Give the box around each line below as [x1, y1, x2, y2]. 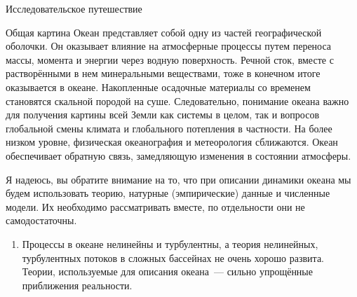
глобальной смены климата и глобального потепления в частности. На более [6, 120, 332, 135]
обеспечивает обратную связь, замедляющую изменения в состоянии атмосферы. [6, 148, 351, 163]
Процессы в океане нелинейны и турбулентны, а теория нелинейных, [22, 236, 318, 251]
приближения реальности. [22, 277, 133, 292]
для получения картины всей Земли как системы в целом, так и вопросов [6, 107, 320, 122]
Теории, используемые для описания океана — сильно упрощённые [22, 264, 313, 279]
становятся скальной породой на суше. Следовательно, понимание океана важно [6, 93, 349, 108]
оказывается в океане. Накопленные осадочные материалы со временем [6, 79, 311, 94]
